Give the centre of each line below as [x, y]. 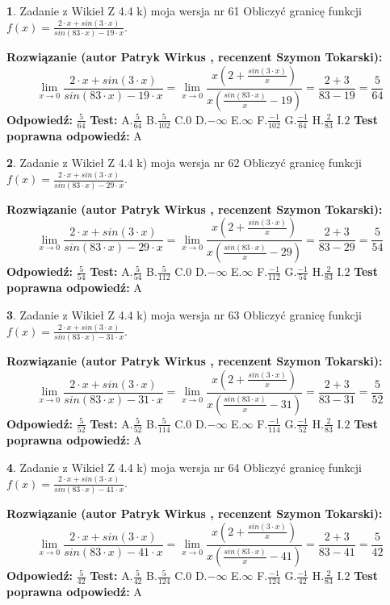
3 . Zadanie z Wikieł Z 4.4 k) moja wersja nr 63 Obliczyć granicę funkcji [184, 314]
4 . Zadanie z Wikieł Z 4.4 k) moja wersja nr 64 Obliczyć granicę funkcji [184, 467]
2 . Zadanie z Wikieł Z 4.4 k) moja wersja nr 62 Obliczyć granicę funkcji [184, 163]
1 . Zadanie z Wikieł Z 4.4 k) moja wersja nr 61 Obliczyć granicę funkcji [184, 10]
